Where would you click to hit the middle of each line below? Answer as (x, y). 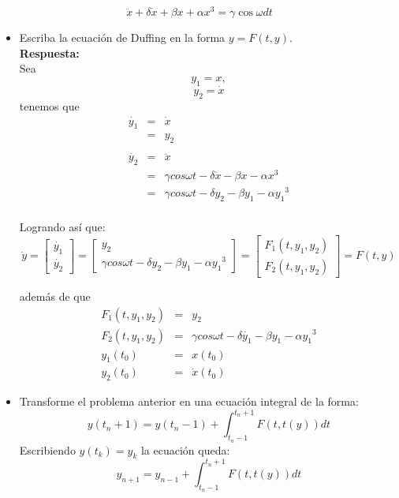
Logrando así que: (62, 227)
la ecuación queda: (185, 449)
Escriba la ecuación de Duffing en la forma (122, 37)
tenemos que (49, 105)
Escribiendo (47, 449)
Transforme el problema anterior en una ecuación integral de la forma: (189, 401)
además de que (55, 296)
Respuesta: (49, 52)
